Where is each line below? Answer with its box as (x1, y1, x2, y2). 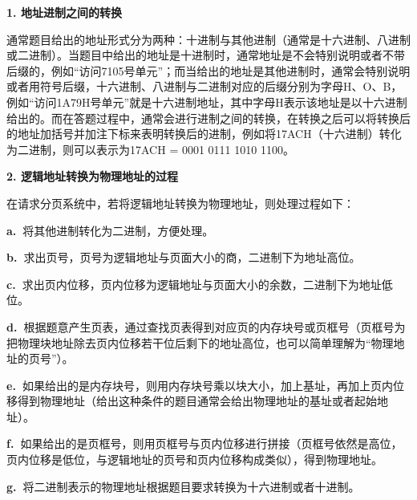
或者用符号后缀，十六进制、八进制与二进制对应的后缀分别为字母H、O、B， (6, 78, 403, 95)
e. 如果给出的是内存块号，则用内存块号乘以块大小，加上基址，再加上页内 (6, 376, 393, 393)
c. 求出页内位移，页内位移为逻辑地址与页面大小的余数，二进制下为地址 (6, 275, 382, 292)
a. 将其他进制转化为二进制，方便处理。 (6, 222, 214, 238)
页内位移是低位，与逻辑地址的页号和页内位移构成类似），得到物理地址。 (6, 451, 383, 468)
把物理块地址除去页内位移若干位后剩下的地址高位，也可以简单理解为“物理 (6, 334, 394, 351)
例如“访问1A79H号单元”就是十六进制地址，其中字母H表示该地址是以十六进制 (6, 93, 407, 110)
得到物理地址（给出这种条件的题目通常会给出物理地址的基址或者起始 (17, 392, 377, 409)
